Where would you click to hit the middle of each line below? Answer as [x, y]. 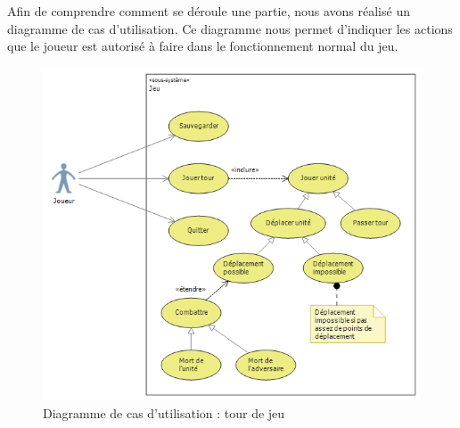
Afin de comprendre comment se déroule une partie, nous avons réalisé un [209, 11]
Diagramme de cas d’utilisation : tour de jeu [164, 413]
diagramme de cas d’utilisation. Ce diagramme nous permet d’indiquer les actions [230, 28]
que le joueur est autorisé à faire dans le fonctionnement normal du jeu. [203, 46]
